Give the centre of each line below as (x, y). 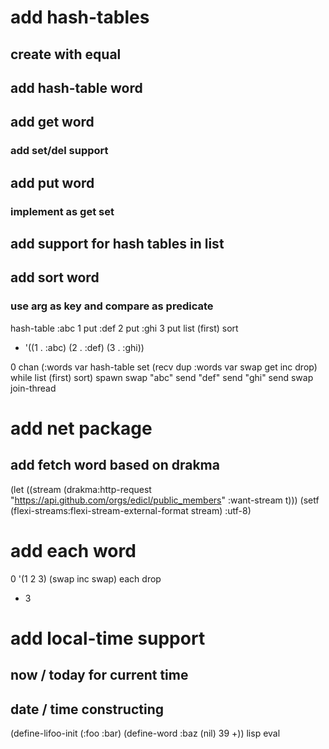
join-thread (33, 388)
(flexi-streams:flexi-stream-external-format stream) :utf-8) (131, 510)
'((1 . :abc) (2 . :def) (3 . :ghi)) (84, 347)
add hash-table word (76, 87)
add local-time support (108, 638)
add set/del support (59, 151)
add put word (52, 182)
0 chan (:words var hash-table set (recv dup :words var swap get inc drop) (164, 367)
